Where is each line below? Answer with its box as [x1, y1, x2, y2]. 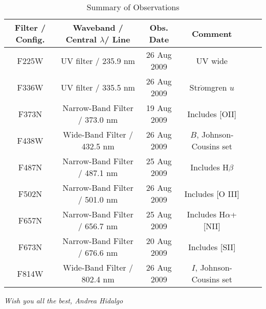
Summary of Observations [86, 1, 180, 13]
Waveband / [73, 21, 123, 33]
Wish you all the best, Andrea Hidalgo [4, 295, 123, 305]
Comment [192, 27, 232, 39]
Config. [15, 33, 45, 45]
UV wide [196, 54, 228, 67]
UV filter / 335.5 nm [61, 81, 135, 93]
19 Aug [146, 102, 172, 114]
